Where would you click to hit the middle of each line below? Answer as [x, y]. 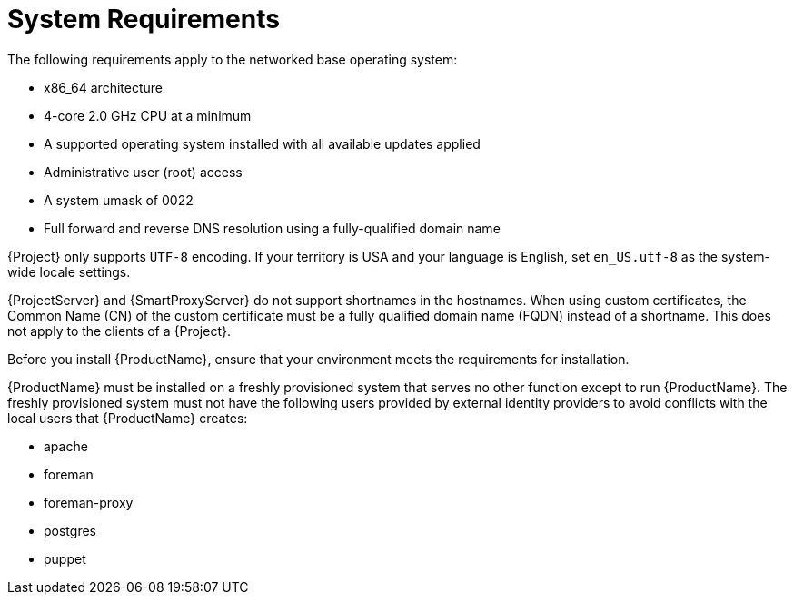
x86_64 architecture [103, 87]
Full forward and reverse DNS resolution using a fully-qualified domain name [272, 228]
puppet [65, 558]
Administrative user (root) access [143, 172]
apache [66, 446]
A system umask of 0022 [119, 200]
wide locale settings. [69, 271]
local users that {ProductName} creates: [128, 418]
